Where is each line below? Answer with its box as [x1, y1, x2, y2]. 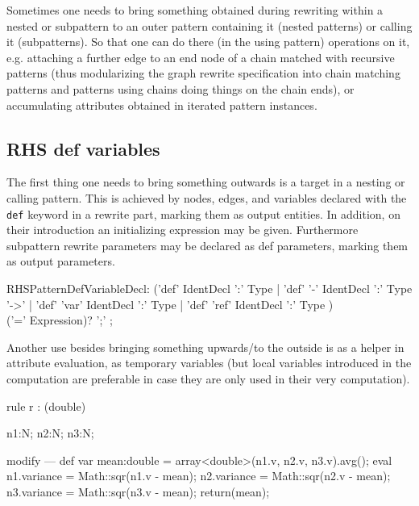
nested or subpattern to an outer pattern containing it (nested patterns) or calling [6, 17, 413, 34]
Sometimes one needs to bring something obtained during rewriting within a [6, 2, 384, 18]
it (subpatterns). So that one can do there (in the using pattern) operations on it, [6, 33, 410, 50]
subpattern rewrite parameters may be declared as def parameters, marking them [6, 236, 409, 253]
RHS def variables [6, 136, 160, 161]
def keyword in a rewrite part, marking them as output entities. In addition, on [6, 205, 400, 222]
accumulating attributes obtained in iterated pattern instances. [6, 96, 317, 113]
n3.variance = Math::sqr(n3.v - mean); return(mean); [6, 483, 270, 500]
